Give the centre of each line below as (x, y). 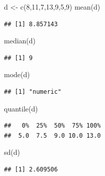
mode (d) (17, 74)
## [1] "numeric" (33, 92)
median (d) (20, 41)
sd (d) (12, 152)
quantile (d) (21, 108)
